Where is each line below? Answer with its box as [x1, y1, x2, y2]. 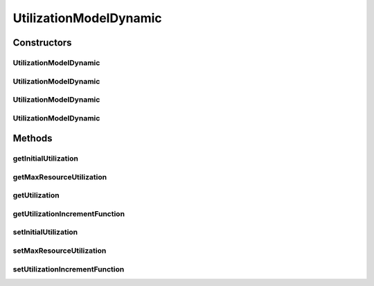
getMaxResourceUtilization [12, 172, 107, 181]
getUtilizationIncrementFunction [12, 208, 125, 218]
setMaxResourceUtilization [12, 246, 107, 256]
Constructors [12, 37, 72, 48]
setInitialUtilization [12, 227, 78, 237]
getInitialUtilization [12, 154, 79, 163]
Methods [12, 132, 53, 145]
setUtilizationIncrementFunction [12, 264, 125, 274]
